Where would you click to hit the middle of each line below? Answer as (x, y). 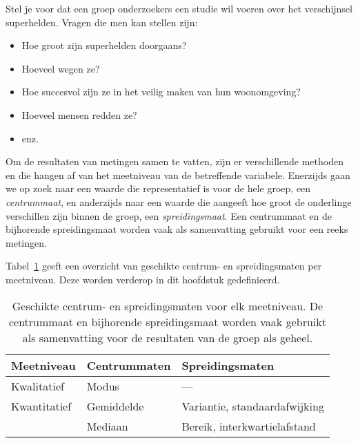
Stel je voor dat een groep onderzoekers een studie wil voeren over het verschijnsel (179, 8)
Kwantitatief (41, 406)
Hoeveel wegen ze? (61, 68)
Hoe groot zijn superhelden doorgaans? (104, 45)
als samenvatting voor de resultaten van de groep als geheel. (168, 337)
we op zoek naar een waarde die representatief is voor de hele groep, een (158, 188)
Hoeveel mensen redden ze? (79, 114)
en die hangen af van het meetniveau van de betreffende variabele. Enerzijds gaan (178, 175)
